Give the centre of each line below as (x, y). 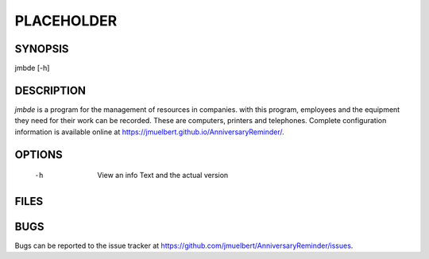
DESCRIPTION (50, 90)
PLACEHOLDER (66, 21)
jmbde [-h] (32, 68)
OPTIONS (39, 155)
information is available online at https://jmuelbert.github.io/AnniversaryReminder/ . (150, 132)
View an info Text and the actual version (163, 176)
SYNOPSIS (42, 49)
